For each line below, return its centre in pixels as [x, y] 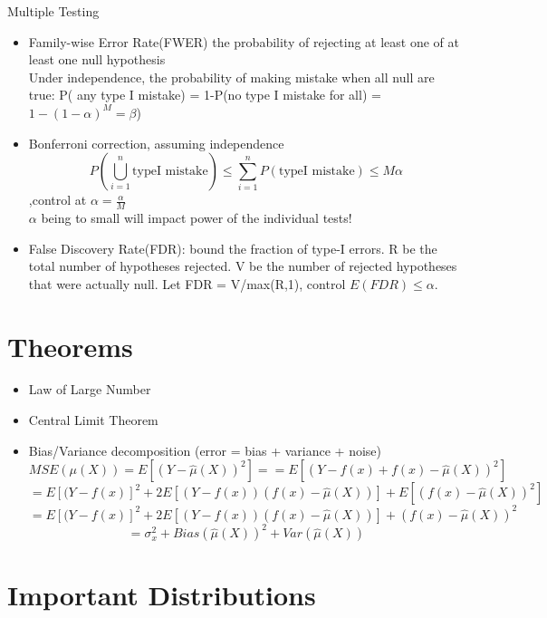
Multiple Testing [53, 11]
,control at [58, 200]
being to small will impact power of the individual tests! [197, 217]
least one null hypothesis [97, 59]
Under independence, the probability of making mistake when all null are [231, 77]
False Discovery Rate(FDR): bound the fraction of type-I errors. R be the [233, 248]
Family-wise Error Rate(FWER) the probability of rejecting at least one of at [244, 41]
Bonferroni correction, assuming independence [156, 143]
